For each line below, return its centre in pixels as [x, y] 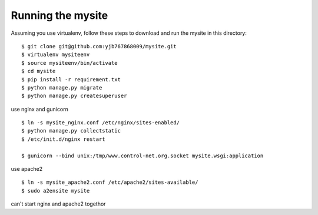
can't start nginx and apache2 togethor [58, 204]
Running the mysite [59, 15]
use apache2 [27, 169]
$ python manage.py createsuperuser [74, 96]
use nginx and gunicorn [40, 109]
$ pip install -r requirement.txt [71, 79]
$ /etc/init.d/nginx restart [63, 139]
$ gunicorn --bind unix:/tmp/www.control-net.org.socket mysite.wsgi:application [143, 156]
